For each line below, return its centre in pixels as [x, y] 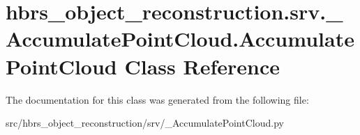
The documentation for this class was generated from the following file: [157, 99]
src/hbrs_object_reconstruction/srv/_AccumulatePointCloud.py [145, 123]
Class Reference [202, 66]
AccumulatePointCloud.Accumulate [180, 39]
